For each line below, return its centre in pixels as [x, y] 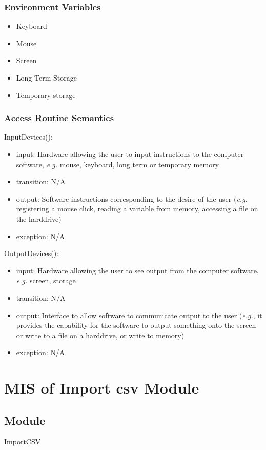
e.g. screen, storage [46, 280]
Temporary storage [46, 95]
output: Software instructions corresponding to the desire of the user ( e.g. [132, 198]
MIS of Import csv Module [102, 388]
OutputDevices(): [32, 253]
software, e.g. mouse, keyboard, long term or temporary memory [118, 164]
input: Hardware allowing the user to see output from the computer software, [137, 270]
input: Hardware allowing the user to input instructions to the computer [130, 154]
